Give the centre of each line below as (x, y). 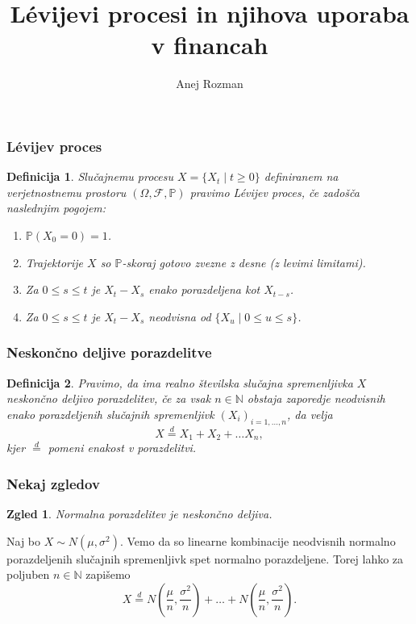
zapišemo (108, 574)
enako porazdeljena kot (204, 289)
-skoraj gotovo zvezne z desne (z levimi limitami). (244, 262)
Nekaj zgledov (53, 483)
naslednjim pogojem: (56, 208)
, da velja (310, 414)
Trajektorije (54, 262)
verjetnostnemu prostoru (67, 192)
